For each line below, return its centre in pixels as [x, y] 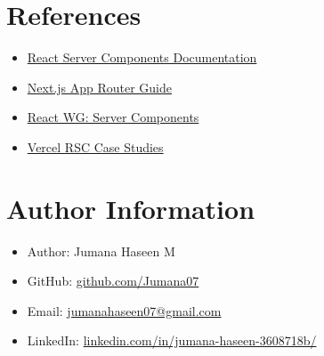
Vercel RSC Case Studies [95, 146]
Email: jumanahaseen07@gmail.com [124, 310]
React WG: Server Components [113, 117]
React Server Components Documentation [142, 57]
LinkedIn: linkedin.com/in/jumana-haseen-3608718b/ [172, 340]
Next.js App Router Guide [100, 87]
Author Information [131, 208]
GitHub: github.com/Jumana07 [113, 281]
